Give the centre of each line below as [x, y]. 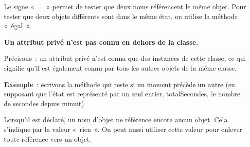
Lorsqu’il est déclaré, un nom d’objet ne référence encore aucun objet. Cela [116, 119]
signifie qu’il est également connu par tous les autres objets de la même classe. [120, 67]
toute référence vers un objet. [48, 138]
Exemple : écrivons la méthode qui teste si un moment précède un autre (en [120, 84]
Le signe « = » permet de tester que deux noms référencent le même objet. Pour [125, 6]
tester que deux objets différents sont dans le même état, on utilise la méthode [121, 16]
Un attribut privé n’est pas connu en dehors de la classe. [101, 42]
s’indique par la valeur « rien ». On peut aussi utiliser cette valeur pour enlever [123, 129]
